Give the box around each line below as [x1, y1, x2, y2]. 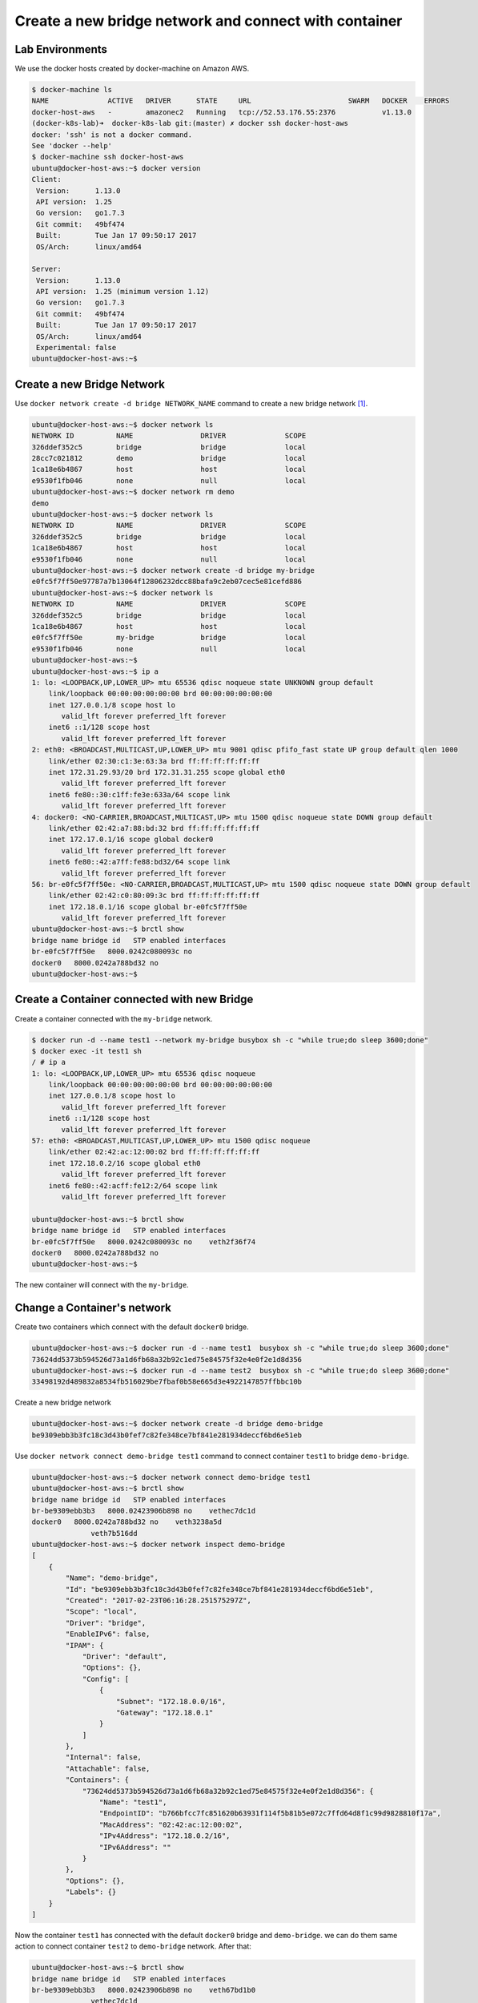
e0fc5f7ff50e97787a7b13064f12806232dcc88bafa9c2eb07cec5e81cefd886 [31, 577, 303, 586]
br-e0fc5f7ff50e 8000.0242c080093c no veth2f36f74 [31, 1237, 256, 1246]
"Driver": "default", [82, 1651, 167, 1661]
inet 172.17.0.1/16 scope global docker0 [48, 835, 214, 844]
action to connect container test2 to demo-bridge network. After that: [14, 1941, 252, 1951]
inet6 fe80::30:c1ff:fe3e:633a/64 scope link [48, 790, 231, 799]
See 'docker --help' [31, 141, 112, 150]
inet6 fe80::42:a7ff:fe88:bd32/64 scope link [48, 857, 231, 867]
